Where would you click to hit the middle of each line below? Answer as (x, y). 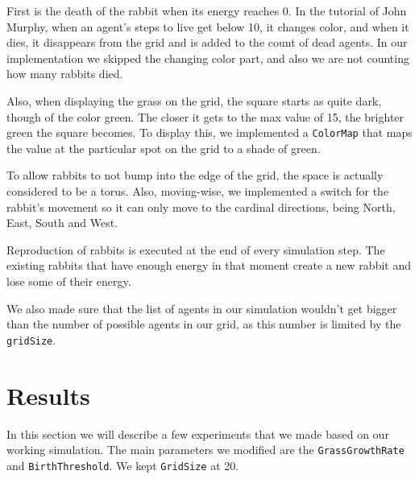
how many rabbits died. (65, 74)
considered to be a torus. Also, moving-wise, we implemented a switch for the (198, 191)
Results (48, 395)
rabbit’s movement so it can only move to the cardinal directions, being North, (201, 206)
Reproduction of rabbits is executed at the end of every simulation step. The (196, 249)
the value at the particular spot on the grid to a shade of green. (164, 148)
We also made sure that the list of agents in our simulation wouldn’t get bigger (202, 308)
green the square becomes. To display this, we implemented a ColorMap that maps (209, 132)
